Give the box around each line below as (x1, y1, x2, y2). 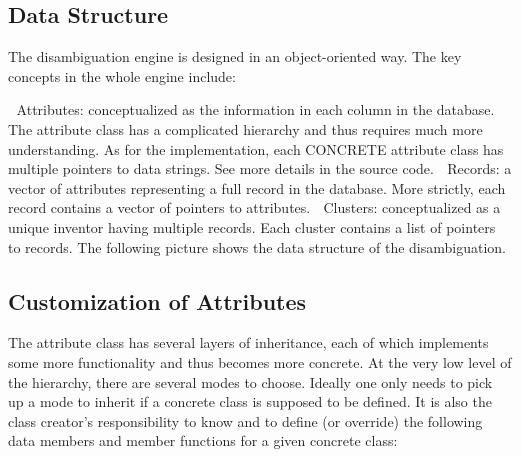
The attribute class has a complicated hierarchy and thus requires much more (8, 118, 483, 139)
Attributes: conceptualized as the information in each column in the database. (16, 99, 495, 120)
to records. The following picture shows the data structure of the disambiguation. (8, 236, 506, 257)
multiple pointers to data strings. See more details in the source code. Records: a (8, 158, 512, 179)
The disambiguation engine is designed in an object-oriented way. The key (8, 46, 462, 67)
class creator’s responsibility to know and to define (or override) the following (8, 410, 483, 431)
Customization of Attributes (8, 285, 307, 316)
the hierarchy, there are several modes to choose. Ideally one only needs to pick (8, 371, 493, 392)
